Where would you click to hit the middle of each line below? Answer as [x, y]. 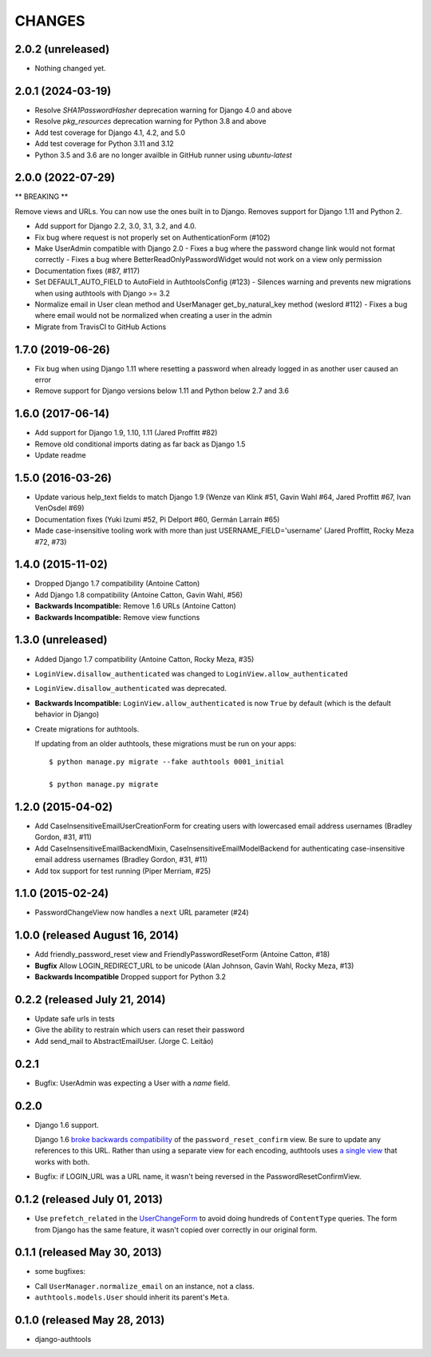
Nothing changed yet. [71, 69]
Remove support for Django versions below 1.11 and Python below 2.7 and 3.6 [162, 391]
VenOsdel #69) [59, 508]
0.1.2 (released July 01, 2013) [89, 1199]
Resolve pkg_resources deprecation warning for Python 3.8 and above [150, 121]
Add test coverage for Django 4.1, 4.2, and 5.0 [110, 133]
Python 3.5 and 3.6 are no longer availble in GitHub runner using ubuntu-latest [164, 155]
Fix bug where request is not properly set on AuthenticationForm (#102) [152, 237]
